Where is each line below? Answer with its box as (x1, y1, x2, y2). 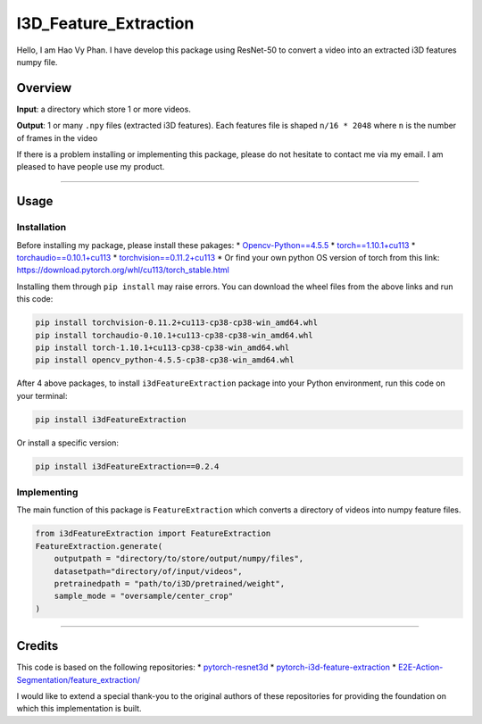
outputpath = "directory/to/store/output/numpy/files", (54, 553, 304, 564)
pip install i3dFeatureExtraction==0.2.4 (35, 461, 220, 471)
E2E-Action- (397, 662, 444, 673)
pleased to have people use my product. (16, 162, 165, 172)
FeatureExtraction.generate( (35, 541, 163, 551)
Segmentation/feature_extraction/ (16, 674, 141, 685)
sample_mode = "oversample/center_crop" (54, 591, 234, 602)
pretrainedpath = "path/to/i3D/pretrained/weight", (54, 578, 286, 588)
